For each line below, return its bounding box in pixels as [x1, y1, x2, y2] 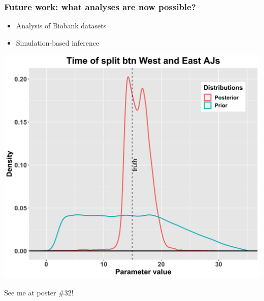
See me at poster [4, 287, 56, 297]
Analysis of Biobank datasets [16, 20, 107, 31]
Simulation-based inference [16, 37, 100, 48]
